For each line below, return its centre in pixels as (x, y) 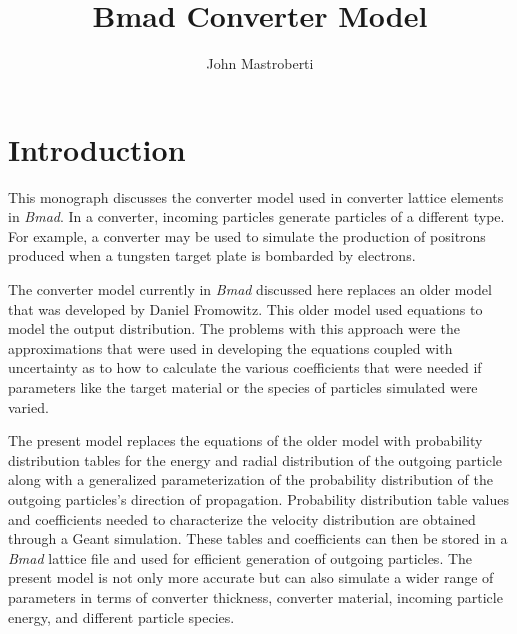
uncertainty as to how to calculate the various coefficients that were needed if (245, 367)
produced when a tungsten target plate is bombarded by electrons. (212, 255)
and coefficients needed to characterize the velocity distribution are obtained (242, 518)
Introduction (97, 148)
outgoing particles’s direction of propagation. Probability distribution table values (258, 498)
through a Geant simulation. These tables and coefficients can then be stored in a (258, 538)
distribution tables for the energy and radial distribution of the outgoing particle (255, 459)
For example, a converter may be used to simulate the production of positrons (247, 235)
